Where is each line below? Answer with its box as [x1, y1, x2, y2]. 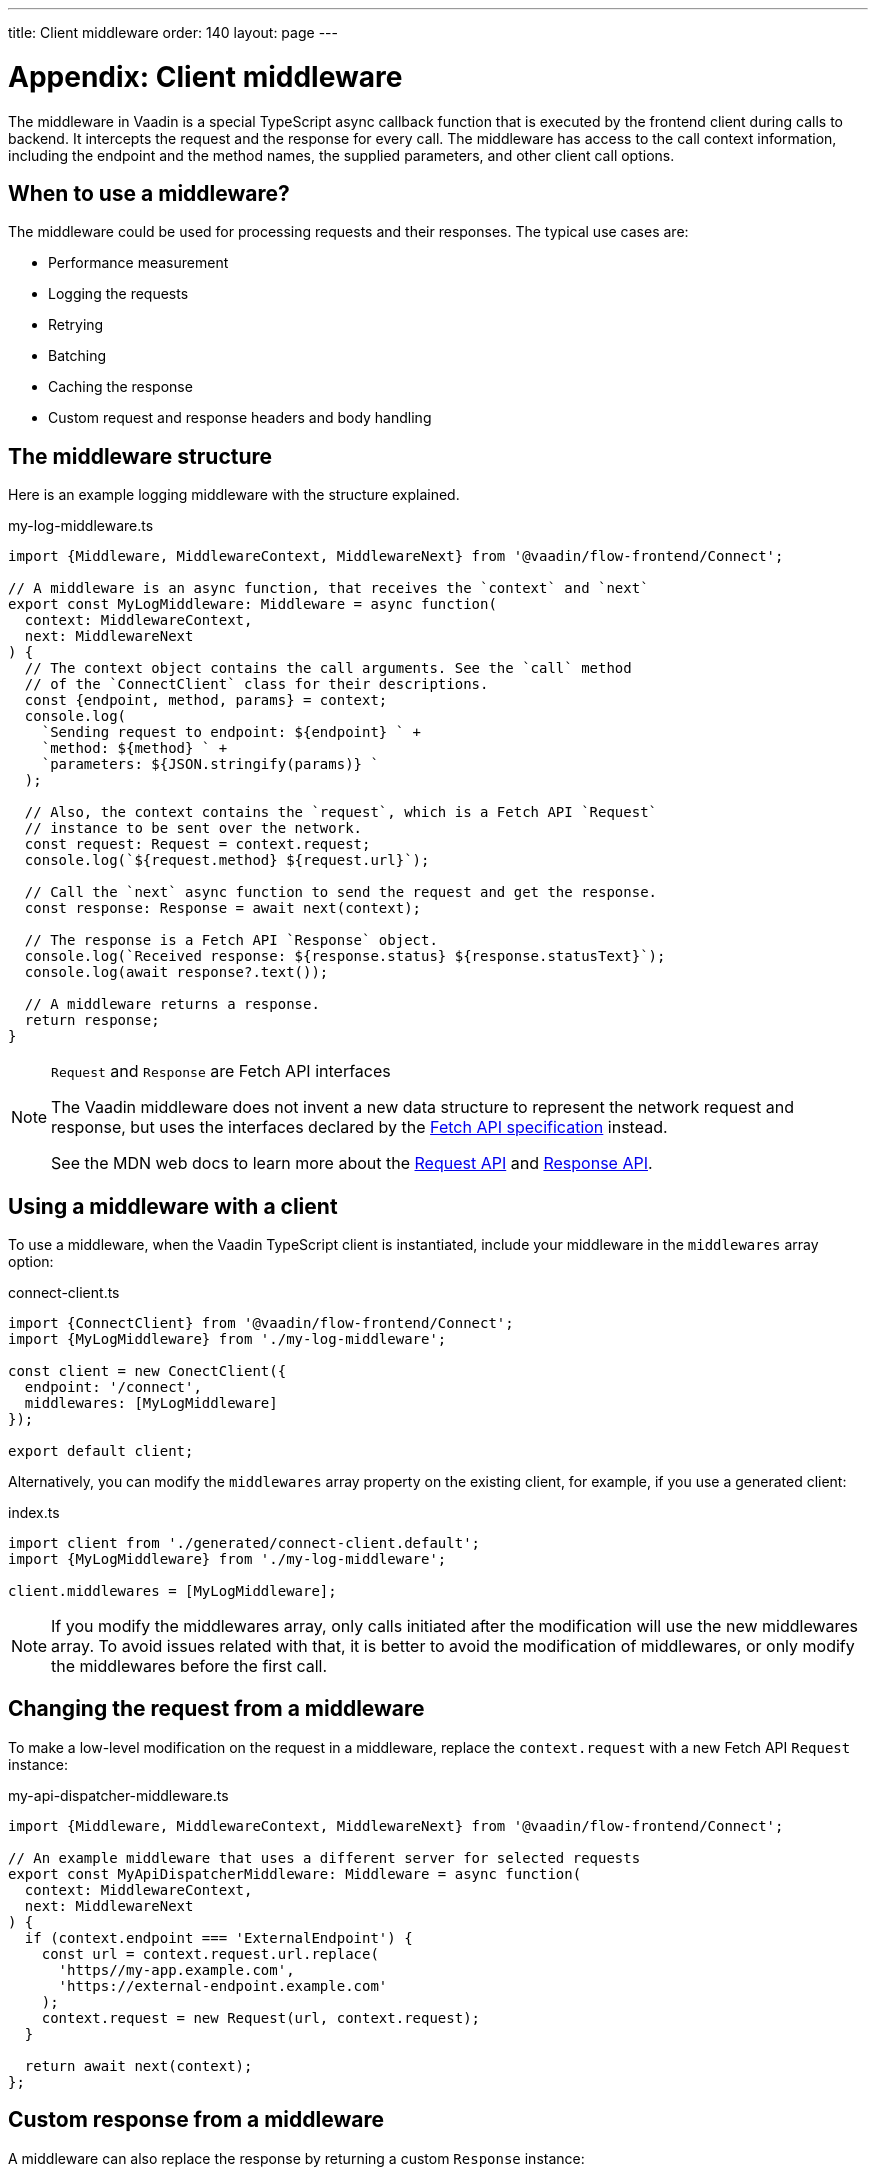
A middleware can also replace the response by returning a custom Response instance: [8, 2149, 585, 2167]
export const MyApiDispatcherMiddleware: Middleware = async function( [8, 1865, 582, 1882]
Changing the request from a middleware [8, 1696, 425, 1722]
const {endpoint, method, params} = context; [24, 692, 388, 709]
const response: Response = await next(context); [24, 900, 422, 917]
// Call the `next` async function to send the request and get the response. [24, 884, 658, 901]
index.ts [8, 1504, 60, 1522]
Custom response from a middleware [8, 2107, 384, 2133]
